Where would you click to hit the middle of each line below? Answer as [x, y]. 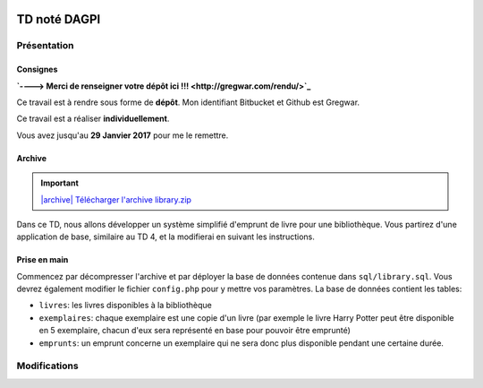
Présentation [45, 46]
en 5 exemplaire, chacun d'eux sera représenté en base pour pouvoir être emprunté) [195, 331]
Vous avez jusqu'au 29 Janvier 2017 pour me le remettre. [123, 135]
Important [60, 183]
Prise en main [42, 260]
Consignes [37, 69]
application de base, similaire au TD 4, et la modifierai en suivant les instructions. [165, 237]
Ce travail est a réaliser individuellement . [93, 119]
